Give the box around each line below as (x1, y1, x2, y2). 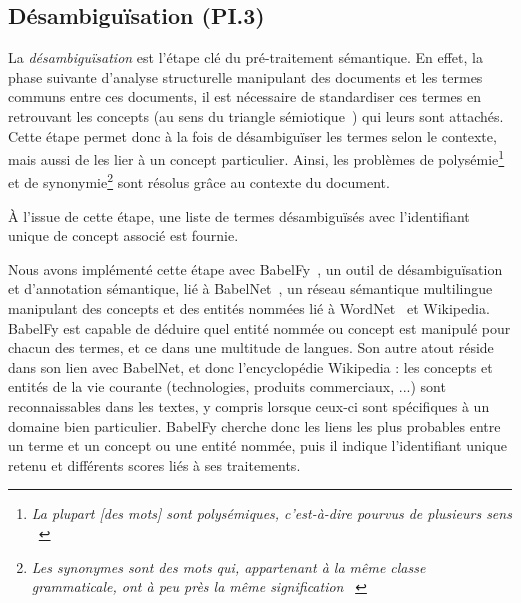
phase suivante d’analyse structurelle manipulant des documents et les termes (8, 66, 483, 87)
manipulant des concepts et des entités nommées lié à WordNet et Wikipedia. (8, 298, 490, 319)
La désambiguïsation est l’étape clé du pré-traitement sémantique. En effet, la (8, 47, 483, 68)
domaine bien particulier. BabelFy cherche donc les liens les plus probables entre (8, 415, 501, 436)
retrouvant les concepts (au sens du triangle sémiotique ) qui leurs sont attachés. (8, 105, 504, 126)
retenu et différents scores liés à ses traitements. (8, 454, 301, 475)
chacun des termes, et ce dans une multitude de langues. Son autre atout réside (8, 337, 494, 358)
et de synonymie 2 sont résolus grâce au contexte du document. (8, 169, 390, 193)
